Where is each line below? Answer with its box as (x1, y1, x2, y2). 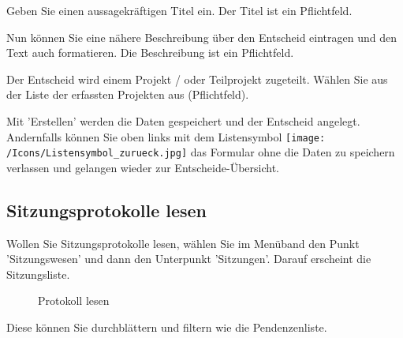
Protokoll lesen (38, 292, 110, 309)
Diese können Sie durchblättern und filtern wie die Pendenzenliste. (6, 319, 327, 336)
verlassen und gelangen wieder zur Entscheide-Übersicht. (6, 159, 279, 175)
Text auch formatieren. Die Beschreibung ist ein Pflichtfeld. (6, 44, 294, 61)
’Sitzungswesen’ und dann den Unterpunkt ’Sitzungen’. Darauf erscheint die (6, 250, 371, 267)
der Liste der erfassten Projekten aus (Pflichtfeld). (6, 86, 249, 103)
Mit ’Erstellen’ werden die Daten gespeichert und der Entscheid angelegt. (6, 112, 360, 129)
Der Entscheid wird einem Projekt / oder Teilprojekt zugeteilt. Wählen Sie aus (6, 70, 388, 87)
